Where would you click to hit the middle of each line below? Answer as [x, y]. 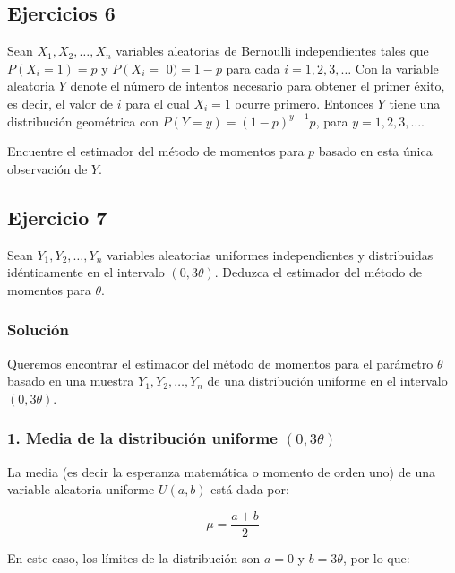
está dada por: [250, 489]
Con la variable [397, 68]
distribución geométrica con [83, 121]
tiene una [415, 103]
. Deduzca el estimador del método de [318, 272]
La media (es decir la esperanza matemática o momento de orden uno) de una [221, 471]
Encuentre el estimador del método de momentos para [156, 151]
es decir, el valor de [60, 103]
